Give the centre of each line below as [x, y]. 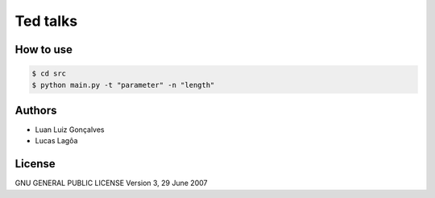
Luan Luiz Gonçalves [70, 130]
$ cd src [49, 74]
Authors [36, 110]
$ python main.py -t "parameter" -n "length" [123, 85]
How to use [43, 49]
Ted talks [46, 21]
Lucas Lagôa [56, 141]
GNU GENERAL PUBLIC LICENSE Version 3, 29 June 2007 [111, 183]
